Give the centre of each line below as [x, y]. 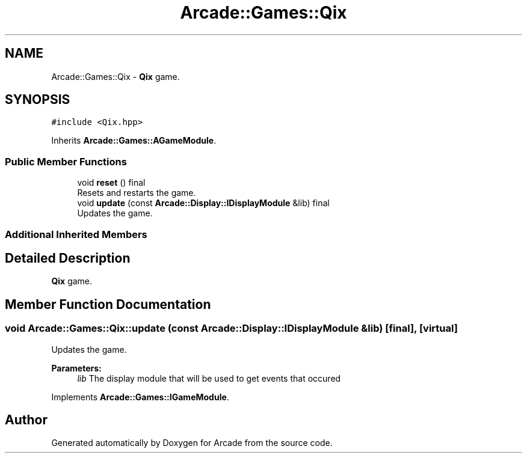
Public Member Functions [66, 161]
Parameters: [76, 368]
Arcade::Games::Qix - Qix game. [116, 76]
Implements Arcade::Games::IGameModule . [140, 397]
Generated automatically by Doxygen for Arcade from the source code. [192, 443]
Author [26, 420]
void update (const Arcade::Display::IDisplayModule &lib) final [203, 203]
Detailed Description [68, 258]
